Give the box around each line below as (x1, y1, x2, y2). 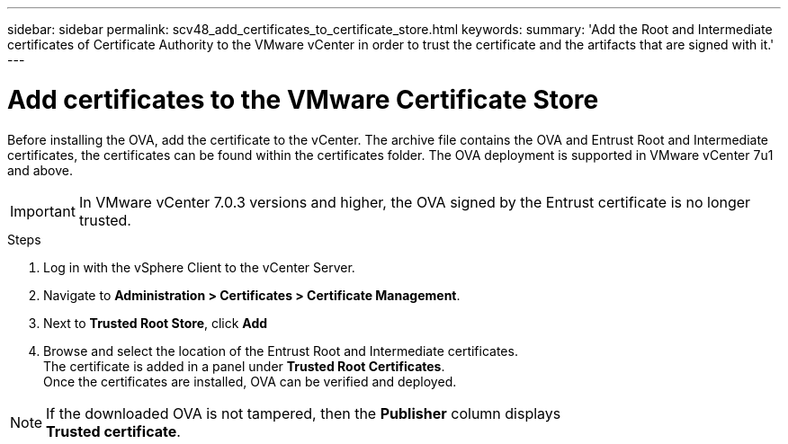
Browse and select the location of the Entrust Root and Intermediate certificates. (43, 342, 518, 359)
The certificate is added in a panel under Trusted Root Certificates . (43, 358, 445, 374)
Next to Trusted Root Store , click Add (43, 315, 268, 331)
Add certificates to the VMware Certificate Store (7, 84, 599, 115)
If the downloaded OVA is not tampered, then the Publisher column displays (46, 404, 561, 422)
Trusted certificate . (46, 422, 181, 440)
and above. (7, 162, 73, 178)
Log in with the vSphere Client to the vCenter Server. (43, 259, 355, 275)
